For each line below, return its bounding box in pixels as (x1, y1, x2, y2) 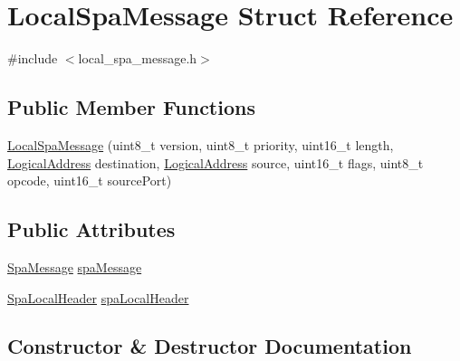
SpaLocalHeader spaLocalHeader (7, 288, 189, 307)
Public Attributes (7, 215, 176, 243)
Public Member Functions (7, 93, 255, 121)
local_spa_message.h (78, 49, 197, 68)
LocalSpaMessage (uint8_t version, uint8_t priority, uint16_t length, (7, 135, 394, 154)
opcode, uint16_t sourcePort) (7, 171, 172, 190)
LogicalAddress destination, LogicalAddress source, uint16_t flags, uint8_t (7, 153, 424, 172)
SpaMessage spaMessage (7, 257, 142, 276)
